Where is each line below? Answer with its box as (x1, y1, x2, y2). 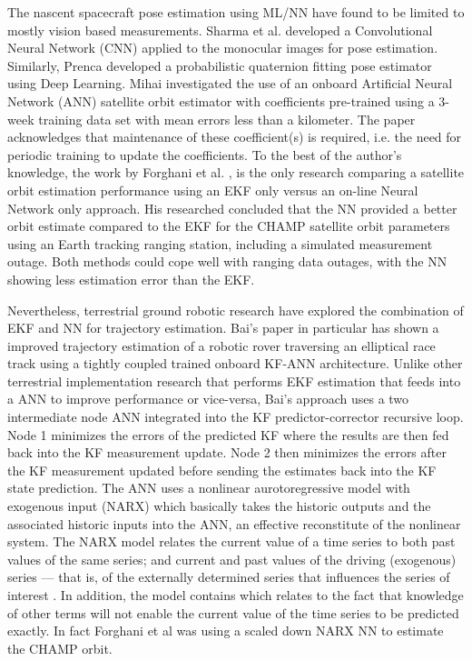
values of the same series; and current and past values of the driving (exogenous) (7, 549, 457, 568)
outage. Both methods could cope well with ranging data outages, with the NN (7, 252, 447, 271)
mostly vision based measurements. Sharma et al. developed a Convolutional (7, 20, 433, 39)
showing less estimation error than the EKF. (7, 269, 255, 288)
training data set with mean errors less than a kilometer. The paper (38, 109, 416, 128)
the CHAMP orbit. (7, 638, 113, 657)
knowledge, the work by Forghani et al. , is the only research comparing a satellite (7, 163, 465, 182)
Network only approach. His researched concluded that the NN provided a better (7, 198, 457, 217)
